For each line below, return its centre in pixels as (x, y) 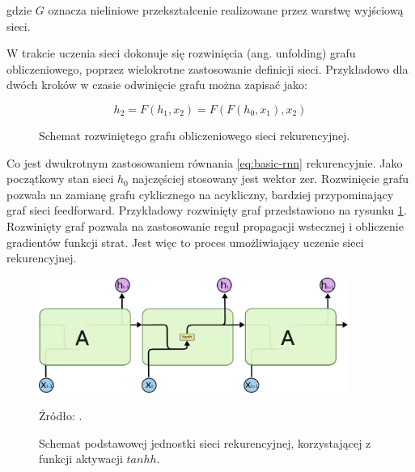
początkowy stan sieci (60, 179)
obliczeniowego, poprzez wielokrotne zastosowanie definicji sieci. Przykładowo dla (207, 68)
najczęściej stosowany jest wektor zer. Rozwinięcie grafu (271, 179)
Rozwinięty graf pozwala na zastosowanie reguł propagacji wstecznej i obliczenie (205, 225)
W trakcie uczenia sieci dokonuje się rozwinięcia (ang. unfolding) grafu (181, 53)
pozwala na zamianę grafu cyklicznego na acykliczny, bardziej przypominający (200, 194)
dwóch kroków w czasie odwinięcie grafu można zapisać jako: (157, 85)
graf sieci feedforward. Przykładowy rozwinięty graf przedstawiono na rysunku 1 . (207, 210)
